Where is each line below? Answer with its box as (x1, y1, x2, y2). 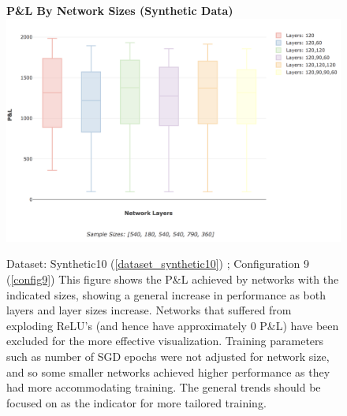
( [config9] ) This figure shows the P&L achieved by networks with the (6, 271, 339, 287)
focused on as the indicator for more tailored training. (6, 394, 267, 410)
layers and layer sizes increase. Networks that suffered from (6, 302, 292, 318)
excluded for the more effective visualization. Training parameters (6, 332, 324, 349)
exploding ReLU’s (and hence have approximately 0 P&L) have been (6, 317, 339, 333)
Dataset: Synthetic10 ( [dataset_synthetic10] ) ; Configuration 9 (6, 255, 309, 272)
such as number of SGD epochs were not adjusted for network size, (6, 347, 330, 364)
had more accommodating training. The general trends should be (6, 379, 321, 396)
